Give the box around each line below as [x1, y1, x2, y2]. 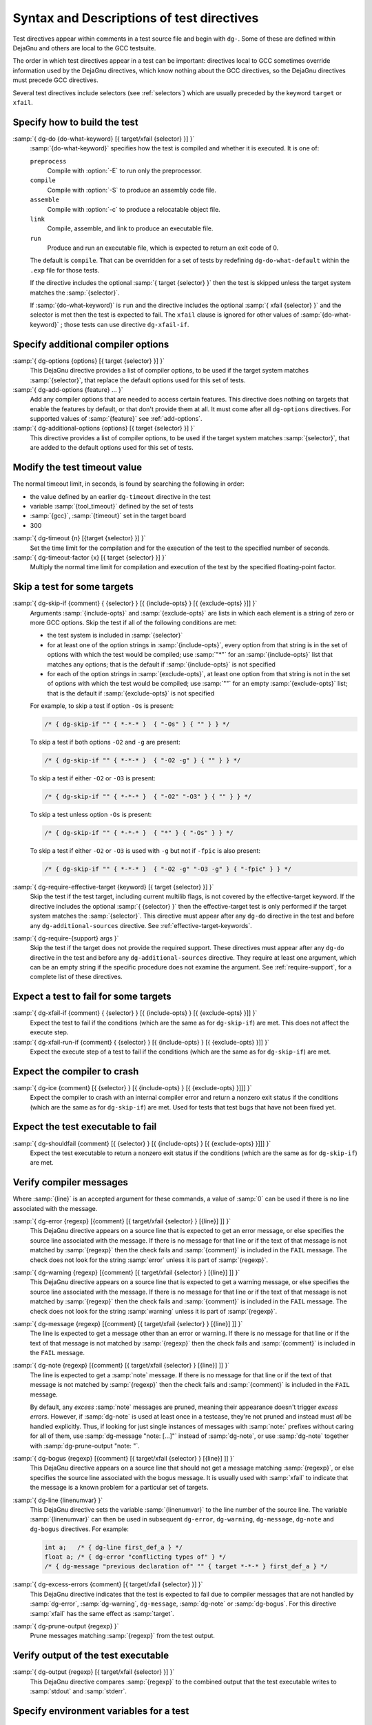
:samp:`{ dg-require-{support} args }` [12, 934, 119, 942]
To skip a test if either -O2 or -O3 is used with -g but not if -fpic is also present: [30, 846, 261, 855]
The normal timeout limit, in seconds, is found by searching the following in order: [12, 480, 245, 488]
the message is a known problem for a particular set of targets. [30, 1483, 209, 1492]
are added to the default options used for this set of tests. [30, 444, 194, 452]
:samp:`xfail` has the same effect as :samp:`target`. [30, 1609, 175, 1617]
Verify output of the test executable [12, 1650, 169, 1662]
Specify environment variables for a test [12, 1705, 189, 1717]
